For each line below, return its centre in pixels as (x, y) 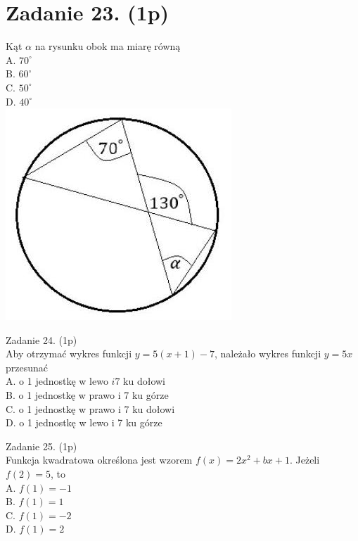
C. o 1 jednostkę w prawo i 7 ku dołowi (90, 408)
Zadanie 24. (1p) (41, 339)
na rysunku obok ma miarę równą (108, 46)
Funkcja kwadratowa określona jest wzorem (99, 460)
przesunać (27, 367)
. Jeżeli (305, 460)
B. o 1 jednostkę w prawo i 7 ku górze (87, 395)
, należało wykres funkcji (268, 354)
